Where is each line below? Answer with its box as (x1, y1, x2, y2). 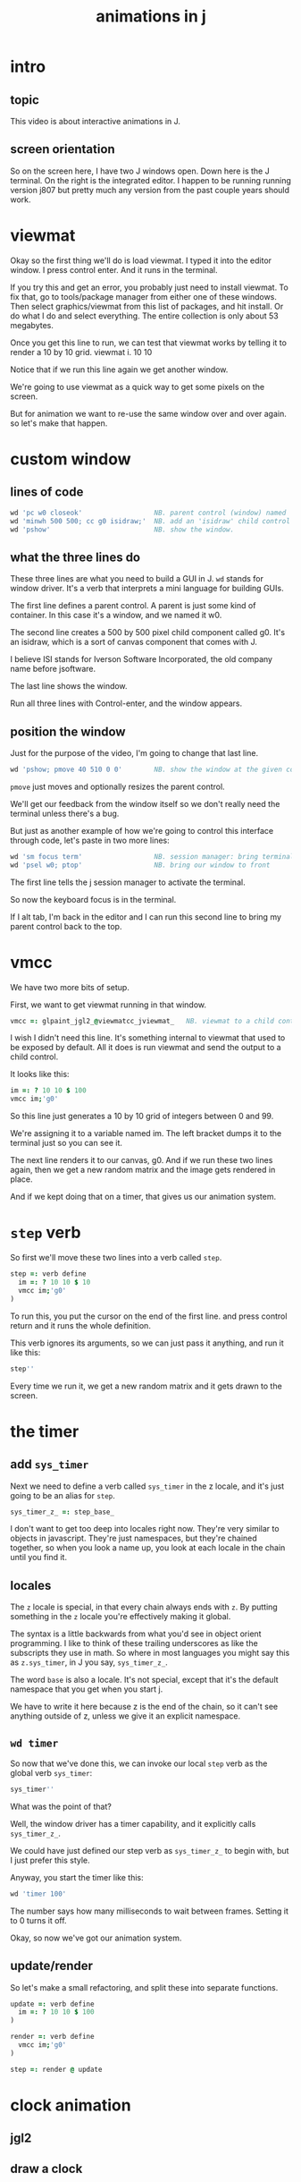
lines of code (10, 485, 84, 500)
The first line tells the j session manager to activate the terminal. (10, 877, 246, 887)
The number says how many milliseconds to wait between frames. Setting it (10, 1906, 288, 1916)
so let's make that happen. (10, 418, 108, 429)
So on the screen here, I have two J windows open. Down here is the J (10, 166, 271, 176)
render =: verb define (10, 2033, 95, 2042)
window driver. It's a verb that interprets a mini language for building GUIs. (10, 583, 284, 594)
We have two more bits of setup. (10, 981, 130, 992)
